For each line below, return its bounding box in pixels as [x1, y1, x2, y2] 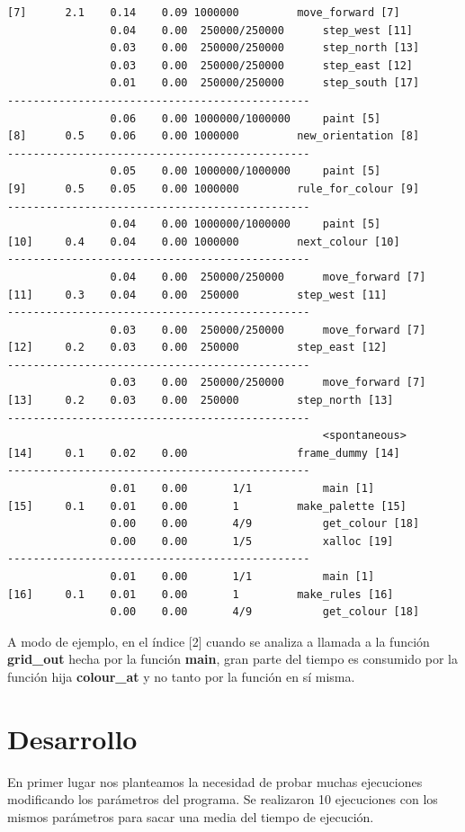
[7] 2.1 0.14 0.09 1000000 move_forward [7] [7, 6, 400, 19]
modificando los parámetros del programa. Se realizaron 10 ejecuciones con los [7, 790, 438, 809]
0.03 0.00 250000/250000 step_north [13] [110, 41, 420, 55]
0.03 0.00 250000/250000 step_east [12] [110, 58, 414, 72]
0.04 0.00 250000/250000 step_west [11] [110, 23, 414, 37]
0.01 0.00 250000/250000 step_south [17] [110, 76, 420, 90]
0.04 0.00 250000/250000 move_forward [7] [110, 270, 426, 283]
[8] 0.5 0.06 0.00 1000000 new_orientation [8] [7, 130, 420, 143]
